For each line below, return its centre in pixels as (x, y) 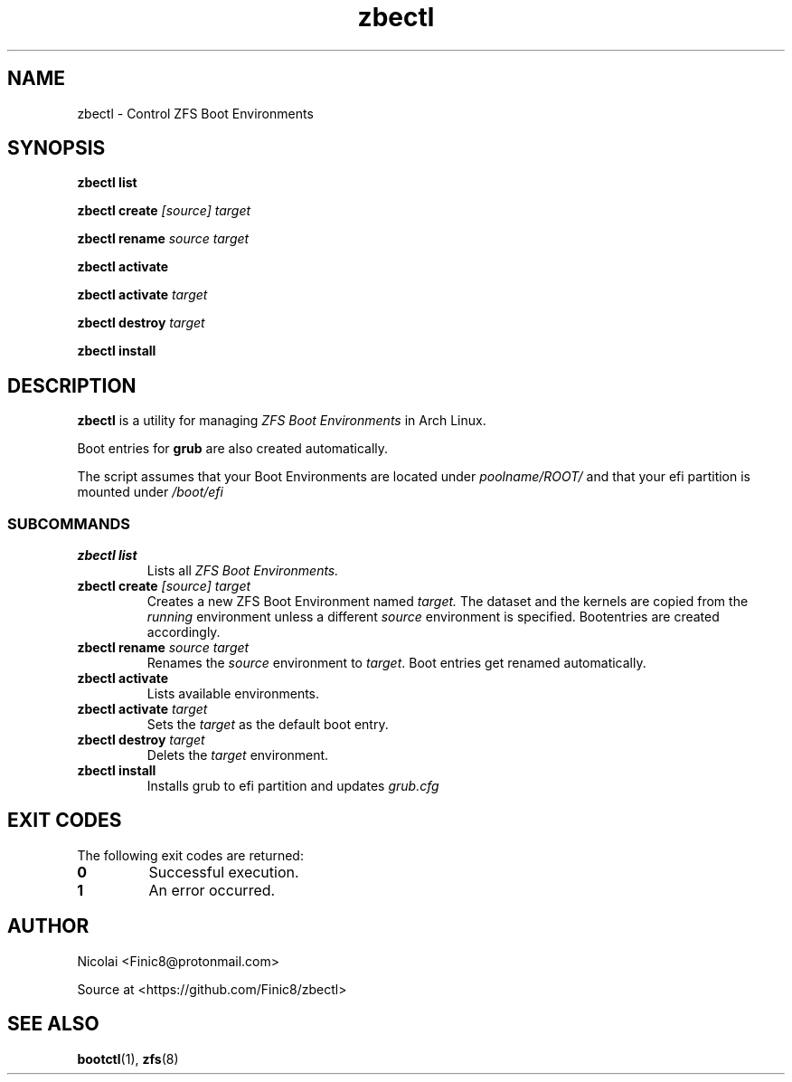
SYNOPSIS (57, 148)
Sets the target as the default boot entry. (268, 725)
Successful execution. (224, 872)
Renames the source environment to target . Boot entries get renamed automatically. (396, 663)
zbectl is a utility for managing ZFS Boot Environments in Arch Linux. (282, 421)
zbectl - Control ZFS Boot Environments (195, 113)
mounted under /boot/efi (150, 492)
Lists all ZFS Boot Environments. (243, 571)
